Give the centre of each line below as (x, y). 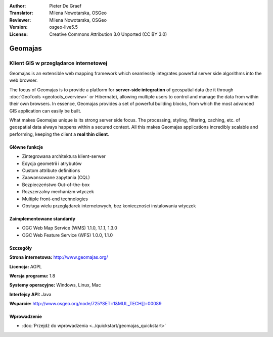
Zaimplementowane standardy (42, 218)
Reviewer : (20, 20)
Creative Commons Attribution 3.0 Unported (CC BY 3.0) (108, 34)
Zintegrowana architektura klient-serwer (64, 156)
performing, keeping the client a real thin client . (59, 134)
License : (18, 34)
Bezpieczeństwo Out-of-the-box (56, 185)
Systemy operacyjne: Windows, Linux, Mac (55, 285)
